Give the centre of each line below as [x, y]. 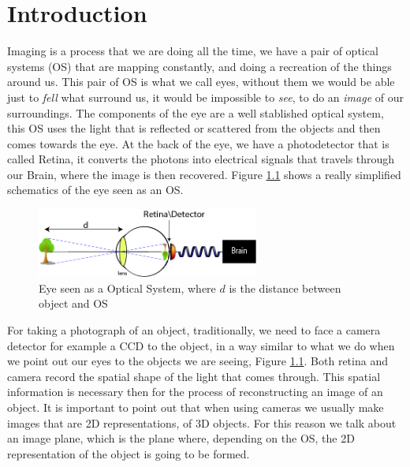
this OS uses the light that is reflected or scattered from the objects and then [194, 128]
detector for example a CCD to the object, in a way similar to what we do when [201, 345]
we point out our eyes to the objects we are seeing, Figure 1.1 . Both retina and [198, 361]
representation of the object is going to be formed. [129, 453]
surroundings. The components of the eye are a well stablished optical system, [196, 112]
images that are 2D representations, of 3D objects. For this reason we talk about [202, 422]
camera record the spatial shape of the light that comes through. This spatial [194, 376]
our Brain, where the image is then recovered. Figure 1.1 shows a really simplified [204, 174]
